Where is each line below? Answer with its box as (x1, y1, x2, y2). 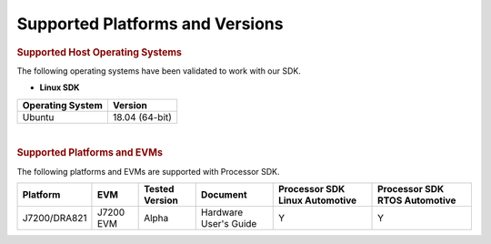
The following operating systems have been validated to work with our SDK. (16, 65, 302, 76)
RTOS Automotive (377, 194, 456, 207)
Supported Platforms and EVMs (16, 147, 164, 159)
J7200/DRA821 (22, 212, 87, 225)
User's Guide (200, 218, 257, 230)
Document (200, 188, 247, 201)
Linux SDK (39, 82, 80, 93)
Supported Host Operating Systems (16, 46, 182, 58)
